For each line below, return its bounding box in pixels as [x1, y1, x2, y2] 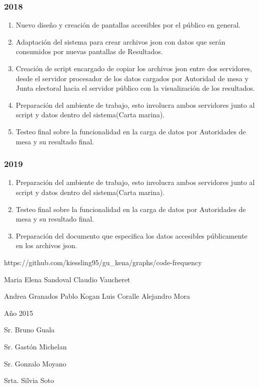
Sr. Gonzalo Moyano [4, 358, 66, 368]
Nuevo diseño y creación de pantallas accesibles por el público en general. [15, 20, 240, 30]
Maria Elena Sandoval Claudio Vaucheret [4, 274, 130, 284]
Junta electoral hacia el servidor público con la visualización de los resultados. [15, 83, 255, 93]
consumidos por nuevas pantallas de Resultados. [15, 46, 163, 57]
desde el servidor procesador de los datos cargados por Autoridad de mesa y [15, 73, 248, 83]
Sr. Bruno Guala [4, 324, 55, 335]
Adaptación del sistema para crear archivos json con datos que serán [15, 36, 225, 47]
